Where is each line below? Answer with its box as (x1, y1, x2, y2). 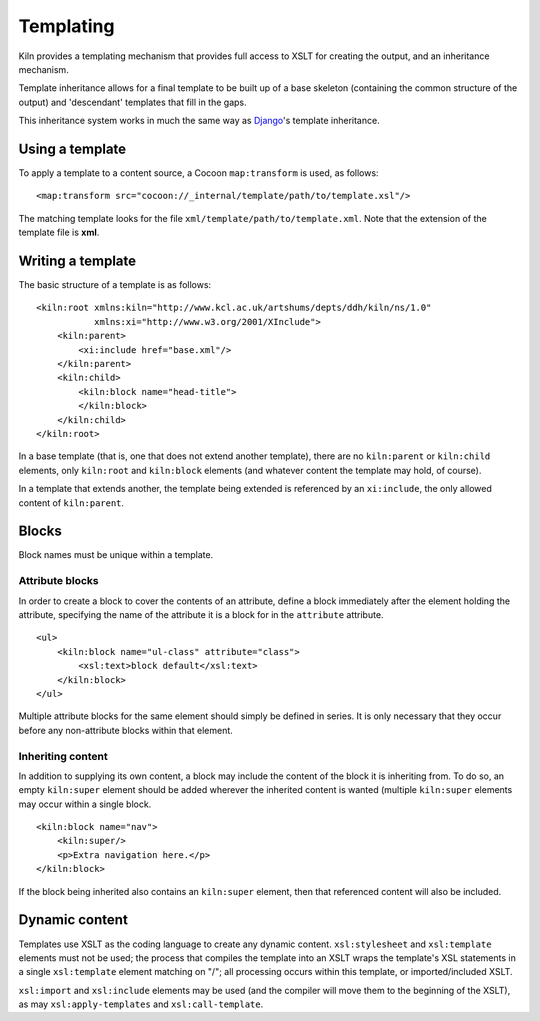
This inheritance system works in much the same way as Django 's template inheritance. (18, 115, 380, 127)
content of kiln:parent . (18, 496, 125, 509)
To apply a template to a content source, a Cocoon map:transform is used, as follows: (18, 167, 379, 179)
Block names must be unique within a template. (18, 549, 214, 561)
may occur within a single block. (18, 798, 152, 810)
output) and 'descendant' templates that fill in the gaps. (18, 96, 247, 108)
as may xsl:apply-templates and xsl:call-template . (18, 998, 264, 1010)
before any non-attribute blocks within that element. (18, 724, 234, 736)
